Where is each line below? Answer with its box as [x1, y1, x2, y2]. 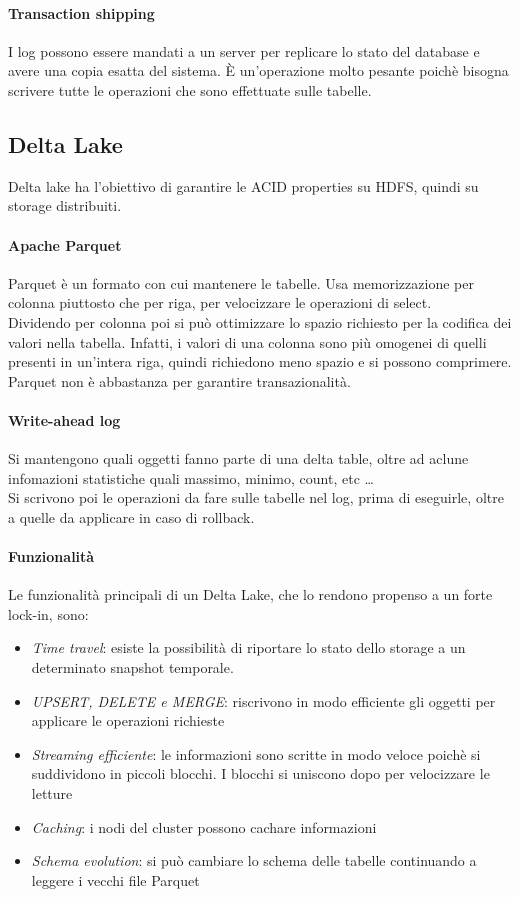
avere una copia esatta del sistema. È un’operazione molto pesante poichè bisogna [8, 60, 509, 81]
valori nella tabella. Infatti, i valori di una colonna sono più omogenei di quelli [8, 331, 487, 352]
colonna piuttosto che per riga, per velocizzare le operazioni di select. [8, 292, 432, 313]
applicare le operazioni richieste [31, 710, 225, 731]
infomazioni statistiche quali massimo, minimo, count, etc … [8, 467, 374, 488]
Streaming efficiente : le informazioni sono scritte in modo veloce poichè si [31, 743, 481, 764]
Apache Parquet [8, 234, 122, 255]
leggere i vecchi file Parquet [31, 869, 200, 890]
